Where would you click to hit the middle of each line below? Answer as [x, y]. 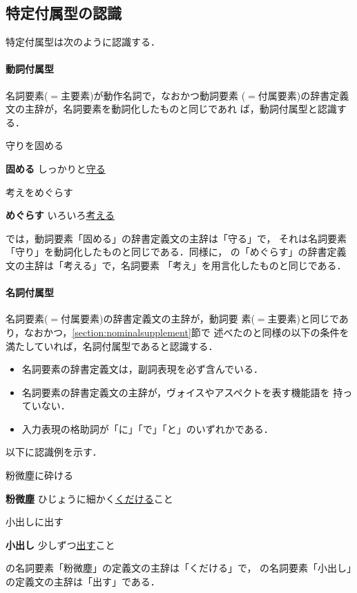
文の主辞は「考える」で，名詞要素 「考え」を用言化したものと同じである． [176, 265]
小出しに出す [35, 522]
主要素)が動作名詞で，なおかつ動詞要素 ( [153, 95]
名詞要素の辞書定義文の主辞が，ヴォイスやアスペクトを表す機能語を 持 [182, 392]
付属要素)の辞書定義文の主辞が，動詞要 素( [158, 319]
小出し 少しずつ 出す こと [60, 544]
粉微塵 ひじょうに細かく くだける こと [89, 498]
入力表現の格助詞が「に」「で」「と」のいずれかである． [147, 428]
